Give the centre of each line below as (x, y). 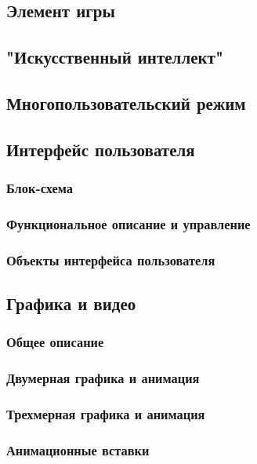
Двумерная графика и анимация (103, 378)
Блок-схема (40, 188)
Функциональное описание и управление (128, 223)
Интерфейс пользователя (101, 149)
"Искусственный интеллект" (115, 57)
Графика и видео (71, 303)
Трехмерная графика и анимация (106, 414)
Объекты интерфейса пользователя (111, 259)
